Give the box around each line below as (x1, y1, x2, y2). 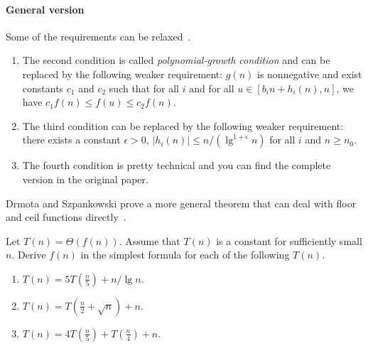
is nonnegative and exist (257, 66, 362, 81)
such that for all (109, 80, 179, 95)
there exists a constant (22, 132, 121, 147)
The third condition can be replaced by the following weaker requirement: (22, 118, 344, 133)
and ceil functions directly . (6, 210, 126, 224)
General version (6, 1, 85, 16)
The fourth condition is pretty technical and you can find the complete (22, 158, 331, 173)
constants (22, 80, 64, 95)
